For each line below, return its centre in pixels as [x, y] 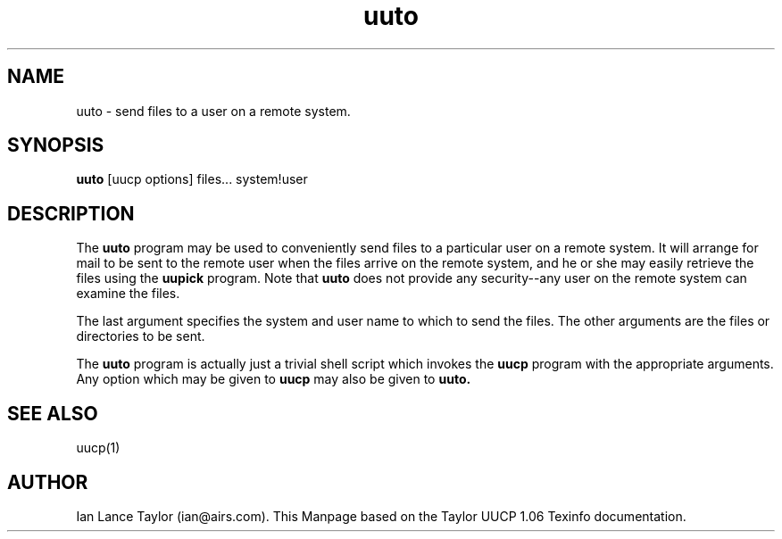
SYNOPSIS [56, 145]
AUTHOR [48, 482]
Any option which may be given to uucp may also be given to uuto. [274, 379]
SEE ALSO [53, 413]
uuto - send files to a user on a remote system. [213, 111]
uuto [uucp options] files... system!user [192, 179]
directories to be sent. [141, 336]
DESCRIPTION [71, 213]
